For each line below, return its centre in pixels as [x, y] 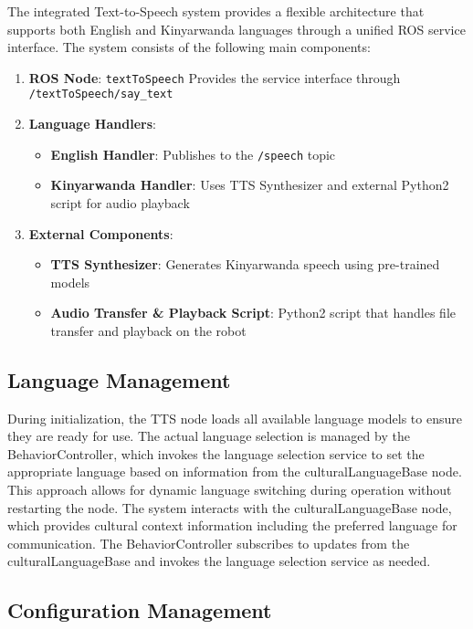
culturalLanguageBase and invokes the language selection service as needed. [219, 561]
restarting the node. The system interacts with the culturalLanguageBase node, [230, 507]
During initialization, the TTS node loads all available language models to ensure [235, 418]
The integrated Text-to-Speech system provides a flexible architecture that [216, 11]
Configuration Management [140, 610]
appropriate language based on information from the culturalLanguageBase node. [235, 472]
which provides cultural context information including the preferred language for [232, 525]
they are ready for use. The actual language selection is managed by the [209, 436]
